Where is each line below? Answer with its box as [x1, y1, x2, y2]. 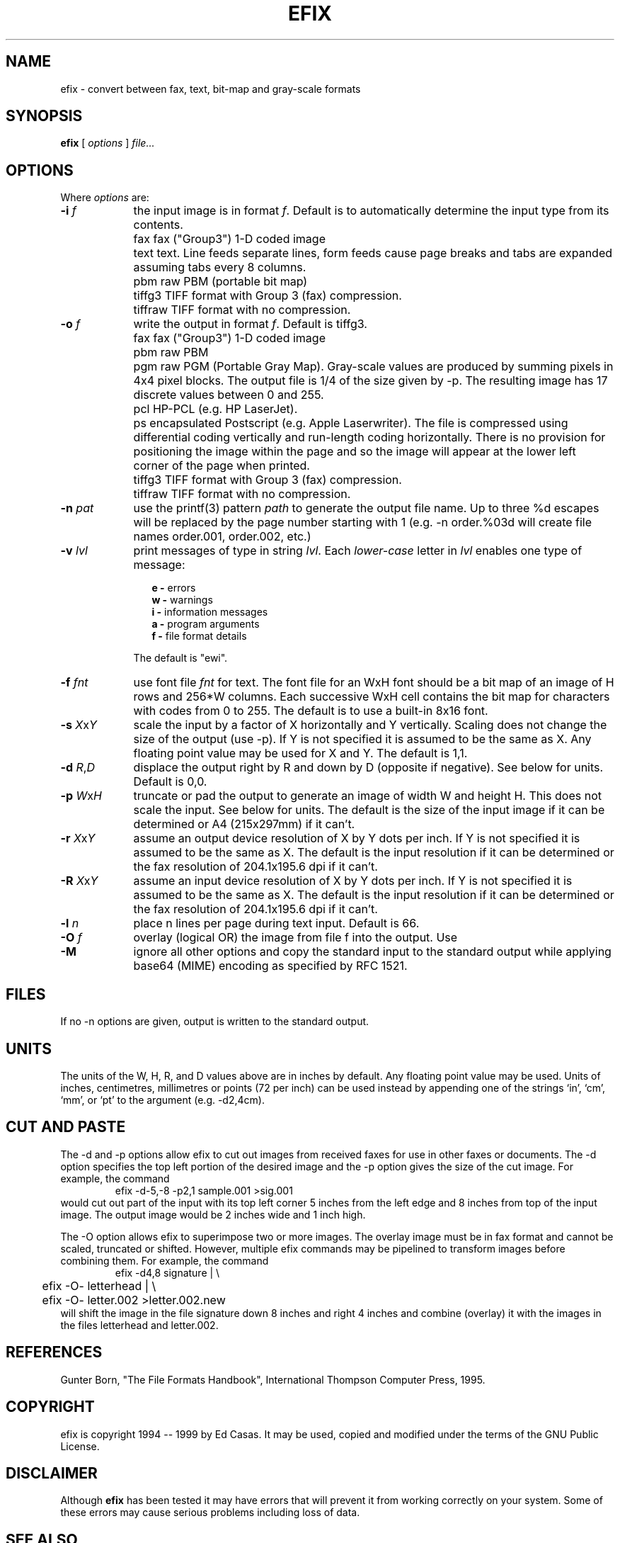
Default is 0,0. [133, 774, 207, 789]
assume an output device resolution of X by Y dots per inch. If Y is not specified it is [133, 831, 580, 846]
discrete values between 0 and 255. [133, 388, 324, 402]
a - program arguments [151, 618, 260, 631]
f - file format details [151, 630, 247, 643]
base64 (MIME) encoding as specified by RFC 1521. [133, 959, 408, 973]
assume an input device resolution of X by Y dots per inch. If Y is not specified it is [133, 874, 573, 888]
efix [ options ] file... [60, 137, 155, 149]
